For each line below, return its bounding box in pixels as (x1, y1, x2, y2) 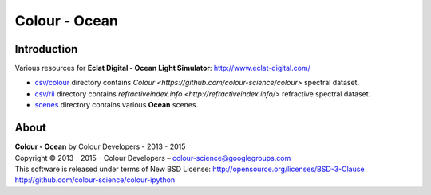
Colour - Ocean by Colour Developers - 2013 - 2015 (14, 142, 186, 151)
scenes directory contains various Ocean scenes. (34, 100, 199, 110)
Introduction (14, 42, 78, 56)
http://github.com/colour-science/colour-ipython (14, 175, 176, 185)
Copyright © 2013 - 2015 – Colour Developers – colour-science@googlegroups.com (14, 153, 291, 162)
